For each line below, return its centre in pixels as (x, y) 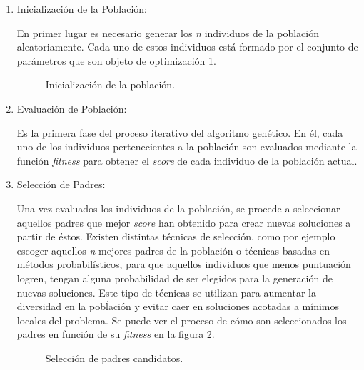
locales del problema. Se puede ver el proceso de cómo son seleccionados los (182, 320)
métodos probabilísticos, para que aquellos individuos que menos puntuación (184, 264)
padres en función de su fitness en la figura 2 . (116, 334)
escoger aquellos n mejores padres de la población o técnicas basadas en (173, 250)
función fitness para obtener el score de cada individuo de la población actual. (187, 160)
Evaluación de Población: (72, 108)
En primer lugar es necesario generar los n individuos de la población (168, 32)
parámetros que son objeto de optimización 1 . (116, 60)
